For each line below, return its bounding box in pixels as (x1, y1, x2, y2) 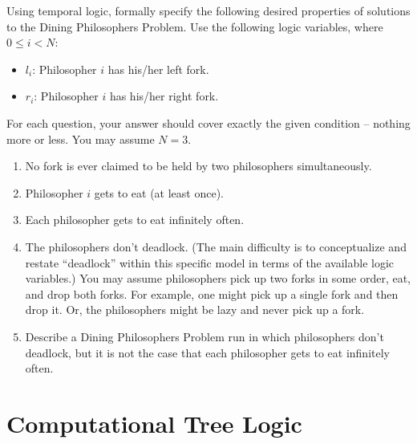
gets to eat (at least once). (94, 184, 224, 201)
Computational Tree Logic (6, 406, 302, 439)
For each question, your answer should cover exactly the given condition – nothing (6, 114, 411, 131)
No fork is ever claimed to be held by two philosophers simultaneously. (25, 157, 372, 174)
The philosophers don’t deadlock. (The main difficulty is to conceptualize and (25, 238, 407, 255)
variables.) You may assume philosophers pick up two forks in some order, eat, (25, 270, 411, 287)
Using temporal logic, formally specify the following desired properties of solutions (6, 2, 411, 18)
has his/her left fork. (107, 60, 209, 77)
